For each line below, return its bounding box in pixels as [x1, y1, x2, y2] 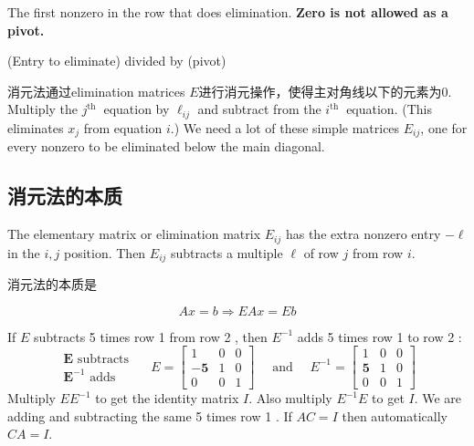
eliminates [7, 118, 64, 137]
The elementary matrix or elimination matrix [7, 224, 261, 244]
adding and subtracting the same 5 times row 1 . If [7, 406, 292, 425]
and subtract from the [197, 99, 321, 119]
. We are [414, 389, 462, 408]
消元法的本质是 [7, 274, 97, 293]
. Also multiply [248, 389, 332, 408]
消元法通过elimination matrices [7, 81, 185, 100]
